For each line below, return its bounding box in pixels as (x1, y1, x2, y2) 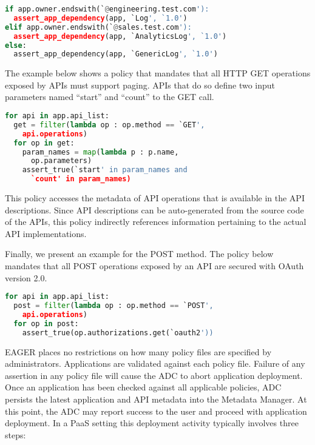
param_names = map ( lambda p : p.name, (22, 147, 179, 156)
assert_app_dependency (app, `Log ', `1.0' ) (13, 13, 188, 22)
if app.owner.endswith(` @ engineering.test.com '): (5, 5, 209, 13)
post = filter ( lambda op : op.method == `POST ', (13, 301, 214, 310)
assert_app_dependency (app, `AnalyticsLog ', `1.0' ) (13, 32, 227, 41)
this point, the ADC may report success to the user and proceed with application (5, 404, 307, 417)
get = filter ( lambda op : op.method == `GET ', (13, 120, 205, 129)
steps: (5, 428, 26, 441)
